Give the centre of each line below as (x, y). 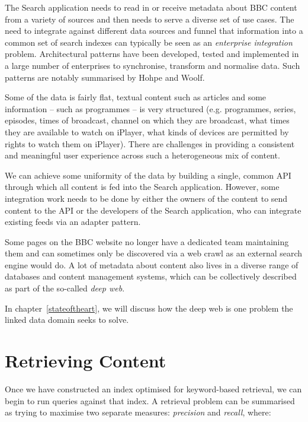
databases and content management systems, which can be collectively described (151, 276)
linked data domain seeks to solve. (67, 320)
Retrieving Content (86, 361)
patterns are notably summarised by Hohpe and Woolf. (105, 77)
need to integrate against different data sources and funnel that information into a (154, 31)
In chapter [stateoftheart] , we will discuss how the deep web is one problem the (149, 308)
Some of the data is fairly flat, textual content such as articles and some (136, 97)
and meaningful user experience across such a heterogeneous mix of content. (142, 155)
